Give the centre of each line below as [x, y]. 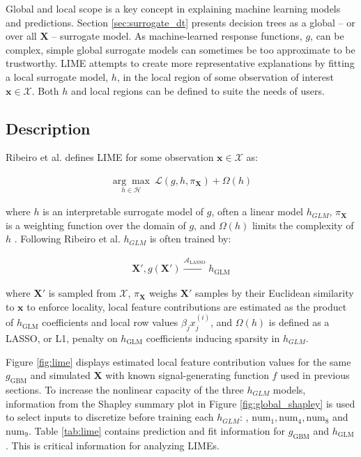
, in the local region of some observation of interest [225, 76]
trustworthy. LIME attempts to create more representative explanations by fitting [180, 63]
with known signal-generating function [187, 375]
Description [48, 128]
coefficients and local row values [110, 322]
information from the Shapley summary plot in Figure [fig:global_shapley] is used [180, 403]
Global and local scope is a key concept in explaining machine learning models [173, 8]
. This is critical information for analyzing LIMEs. [113, 445]
